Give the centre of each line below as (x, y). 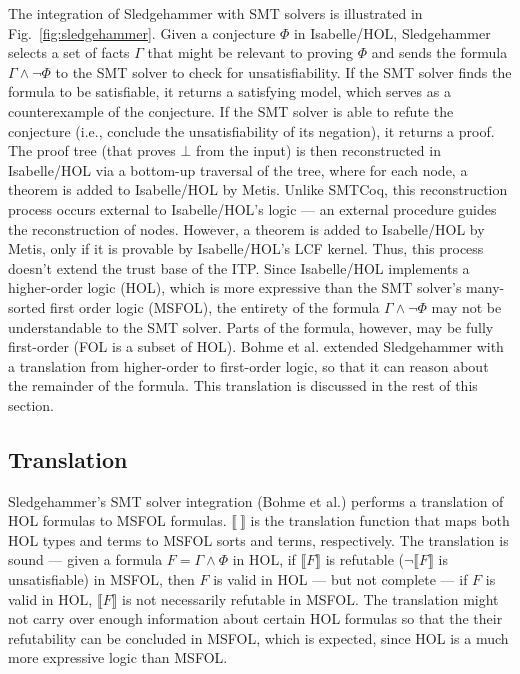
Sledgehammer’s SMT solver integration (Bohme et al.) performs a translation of (256, 500)
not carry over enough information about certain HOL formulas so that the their (255, 618)
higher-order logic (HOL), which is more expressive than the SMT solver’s (235, 287)
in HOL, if (264, 559)
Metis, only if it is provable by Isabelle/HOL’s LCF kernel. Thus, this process (246, 248)
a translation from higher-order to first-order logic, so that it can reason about (248, 365)
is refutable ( (365, 559)
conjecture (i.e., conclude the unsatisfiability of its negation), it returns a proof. (251, 130)
